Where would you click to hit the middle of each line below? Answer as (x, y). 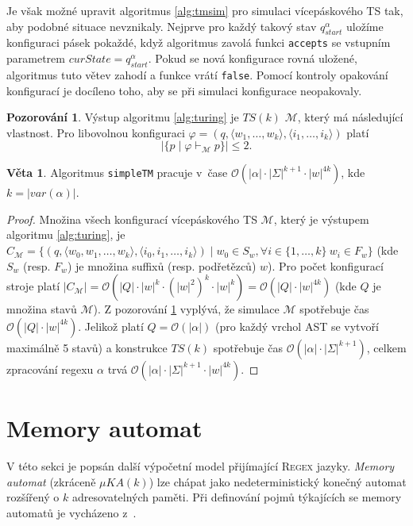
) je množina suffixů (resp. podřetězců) (162, 265)
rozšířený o (33, 497)
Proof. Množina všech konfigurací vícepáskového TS (132, 219)
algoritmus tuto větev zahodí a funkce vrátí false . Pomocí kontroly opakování (197, 74)
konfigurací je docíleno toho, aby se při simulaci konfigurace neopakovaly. (184, 90)
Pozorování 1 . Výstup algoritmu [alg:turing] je (123, 117)
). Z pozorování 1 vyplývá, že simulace (186, 309)
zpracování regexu (50, 369)
